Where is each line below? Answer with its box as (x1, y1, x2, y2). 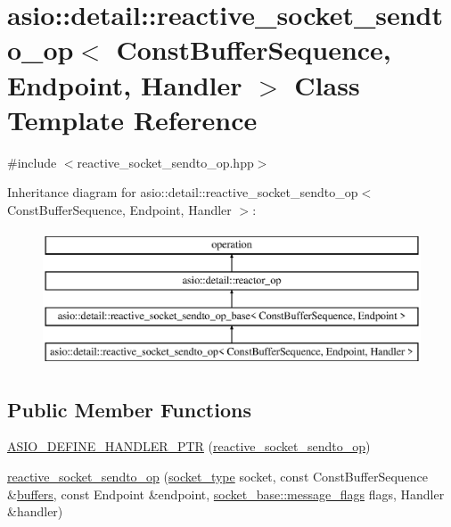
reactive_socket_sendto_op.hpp (77, 152, 254, 171)
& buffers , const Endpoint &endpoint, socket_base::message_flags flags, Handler (7, 484, 445, 503)
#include (7, 152, 57, 171)
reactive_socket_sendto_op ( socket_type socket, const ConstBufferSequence (7, 467, 429, 486)
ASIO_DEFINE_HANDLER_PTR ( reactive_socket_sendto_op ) (7, 437, 371, 456)
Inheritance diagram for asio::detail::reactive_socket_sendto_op (7, 183, 358, 202)
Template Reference (7, 101, 258, 137)
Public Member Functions (7, 395, 251, 423)
